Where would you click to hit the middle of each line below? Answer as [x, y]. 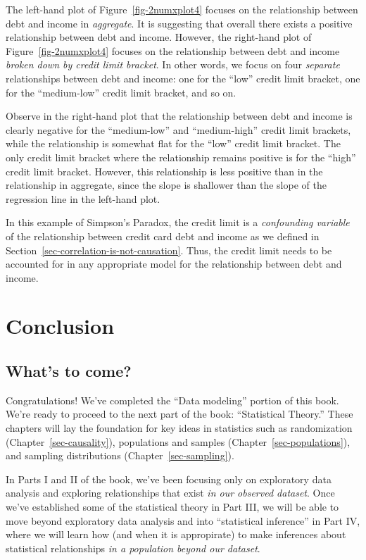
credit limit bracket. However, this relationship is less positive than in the [164, 171]
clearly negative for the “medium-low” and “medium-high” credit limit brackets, [178, 129]
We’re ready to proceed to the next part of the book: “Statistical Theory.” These [179, 414]
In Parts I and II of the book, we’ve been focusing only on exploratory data [169, 479]
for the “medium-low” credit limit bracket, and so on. [121, 92]
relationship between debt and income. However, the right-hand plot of [159, 37]
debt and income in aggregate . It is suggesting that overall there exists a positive [179, 23]
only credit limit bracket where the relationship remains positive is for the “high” [181, 157]
